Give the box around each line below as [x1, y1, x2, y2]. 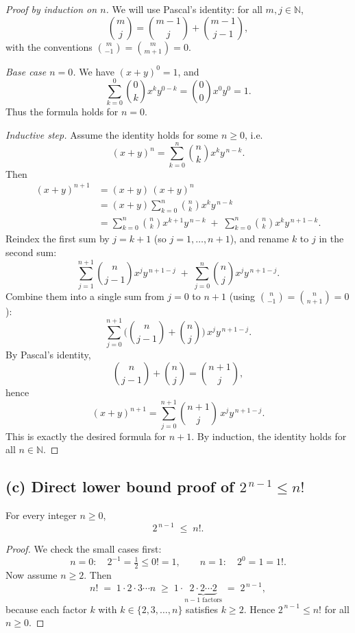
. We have [73, 64, 115, 78]
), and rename [230, 231, 289, 246]
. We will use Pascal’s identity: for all [106, 2, 262, 16]
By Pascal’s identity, [5, 347, 91, 362]
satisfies [186, 601, 219, 616]
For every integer [5, 508, 77, 522]
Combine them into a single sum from [5, 288, 164, 303]
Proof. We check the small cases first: [5, 542, 162, 556]
